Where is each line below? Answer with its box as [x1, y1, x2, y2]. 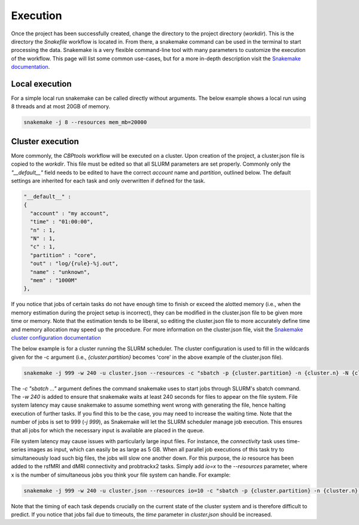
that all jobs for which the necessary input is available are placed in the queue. [11, 426, 205, 434]
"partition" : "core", [30, 252, 97, 258]
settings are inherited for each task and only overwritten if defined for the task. [11, 177, 206, 185]
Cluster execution [11, 136, 79, 146]
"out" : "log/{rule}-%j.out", [30, 260, 119, 267]
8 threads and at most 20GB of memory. [11, 103, 111, 110]
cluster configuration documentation [11, 334, 101, 341]
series [11, 446, 26, 453]
